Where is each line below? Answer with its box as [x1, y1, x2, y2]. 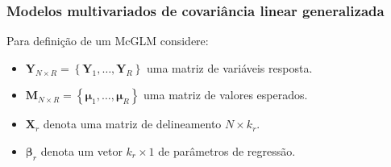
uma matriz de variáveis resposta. [147, 59, 313, 76]
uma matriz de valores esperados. [144, 86, 308, 103]
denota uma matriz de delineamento [43, 115, 222, 132]
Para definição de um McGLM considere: [6, 32, 209, 49]
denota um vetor [40, 143, 123, 159]
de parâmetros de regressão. [158, 143, 296, 159]
